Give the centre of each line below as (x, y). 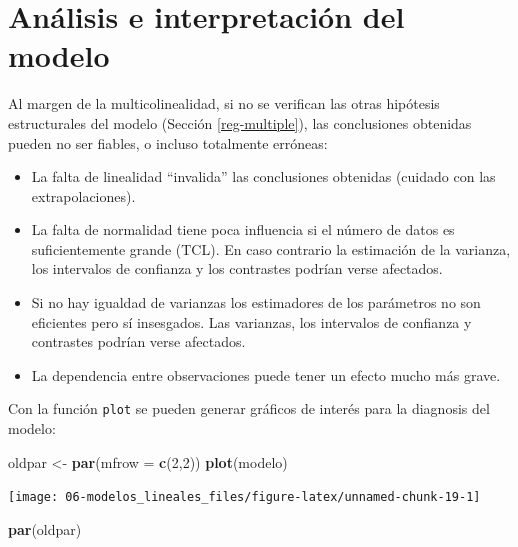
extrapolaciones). (83, 195)
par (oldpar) (45, 528)
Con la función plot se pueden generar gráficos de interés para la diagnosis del (249, 408)
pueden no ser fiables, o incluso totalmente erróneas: (168, 142)
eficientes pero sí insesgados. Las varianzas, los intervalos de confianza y (251, 321)
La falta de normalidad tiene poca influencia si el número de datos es (243, 229)
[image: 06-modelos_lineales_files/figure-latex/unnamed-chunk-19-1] (244, 497)
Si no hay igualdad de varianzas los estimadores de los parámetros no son (256, 302)
